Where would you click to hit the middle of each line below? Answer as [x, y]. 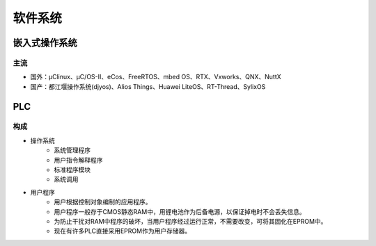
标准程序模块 [72, 170]
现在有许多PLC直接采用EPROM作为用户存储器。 [123, 231]
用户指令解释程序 [78, 160]
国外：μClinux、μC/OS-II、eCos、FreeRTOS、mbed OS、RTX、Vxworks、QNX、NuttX [156, 77]
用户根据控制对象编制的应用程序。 [103, 202]
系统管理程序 [72, 150]
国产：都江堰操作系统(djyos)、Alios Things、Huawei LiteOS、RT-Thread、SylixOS [148, 86]
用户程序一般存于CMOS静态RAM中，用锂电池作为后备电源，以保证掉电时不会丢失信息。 [180, 211]
